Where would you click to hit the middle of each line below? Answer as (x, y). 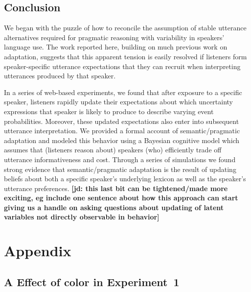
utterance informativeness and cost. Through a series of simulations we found (120, 159)
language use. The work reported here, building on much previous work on (116, 47)
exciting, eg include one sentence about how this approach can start (121, 198)
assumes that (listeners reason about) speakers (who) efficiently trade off (113, 150)
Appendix (38, 251)
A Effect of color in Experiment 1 (92, 281)
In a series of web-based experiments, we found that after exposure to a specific (123, 92)
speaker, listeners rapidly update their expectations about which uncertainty (118, 102)
